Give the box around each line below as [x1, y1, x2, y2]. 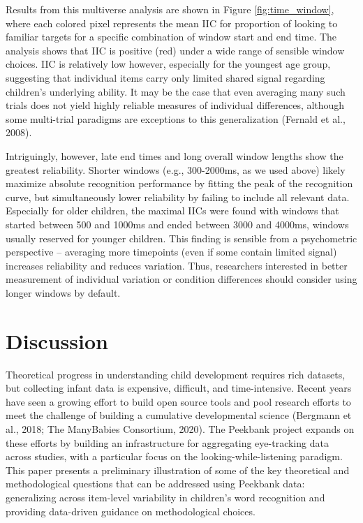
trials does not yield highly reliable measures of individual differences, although [6, 98, 345, 112]
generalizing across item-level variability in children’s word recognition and [6, 489, 325, 504]
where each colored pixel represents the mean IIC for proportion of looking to [6, 15, 338, 30]
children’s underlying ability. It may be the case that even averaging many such [6, 84, 346, 98]
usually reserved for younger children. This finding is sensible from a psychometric [6, 230, 357, 245]
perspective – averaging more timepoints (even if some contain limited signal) [6, 244, 337, 259]
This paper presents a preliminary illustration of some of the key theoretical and [6, 462, 350, 477]
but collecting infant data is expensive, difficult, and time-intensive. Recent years [6, 381, 352, 395]
